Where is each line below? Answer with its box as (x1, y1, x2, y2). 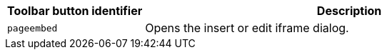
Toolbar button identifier (7, 4, 143, 18)
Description (316, 4, 382, 18)
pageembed (7, 22, 58, 34)
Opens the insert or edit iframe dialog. (145, 21, 349, 35)
